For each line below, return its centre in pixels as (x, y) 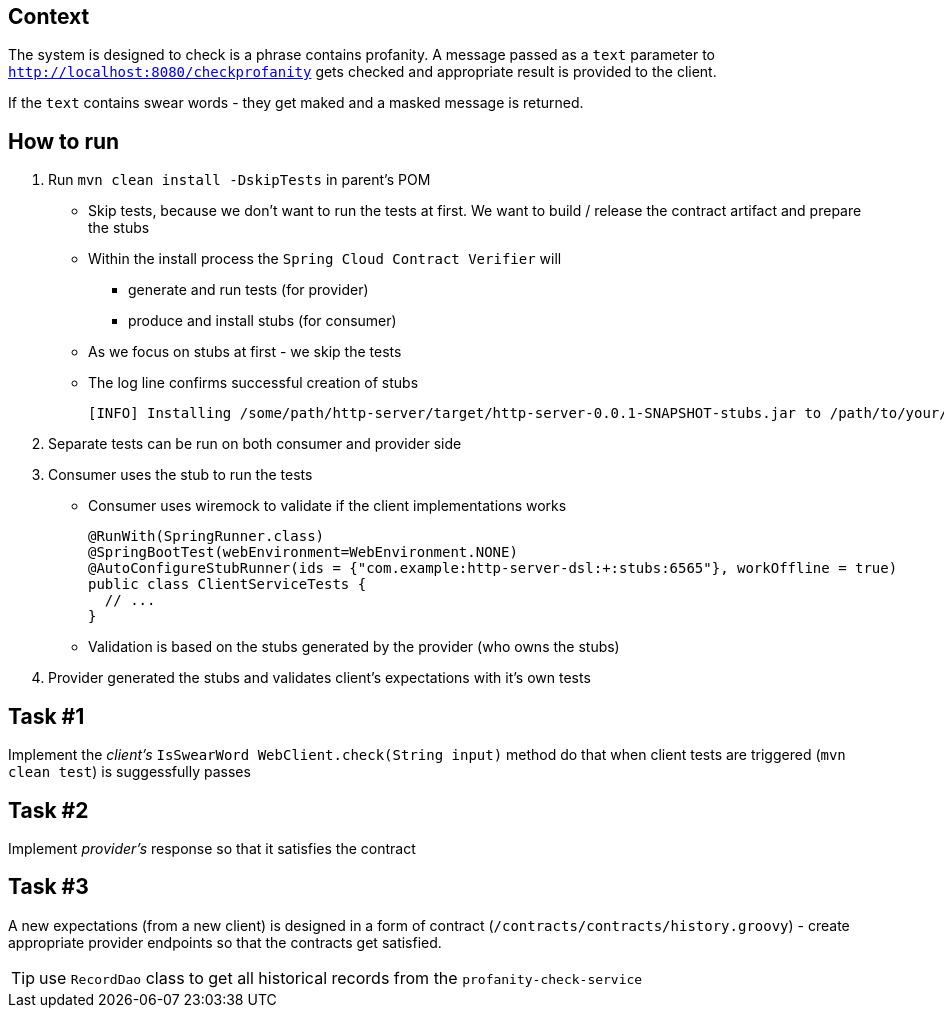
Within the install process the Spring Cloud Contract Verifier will (325, 259)
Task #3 (48, 887)
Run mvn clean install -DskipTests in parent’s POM (239, 180)
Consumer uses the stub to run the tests (180, 475)
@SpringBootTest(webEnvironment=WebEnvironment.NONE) (303, 552)
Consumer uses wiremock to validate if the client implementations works (327, 506)
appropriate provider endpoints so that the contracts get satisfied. (225, 942)
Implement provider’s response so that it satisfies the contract (212, 848)
